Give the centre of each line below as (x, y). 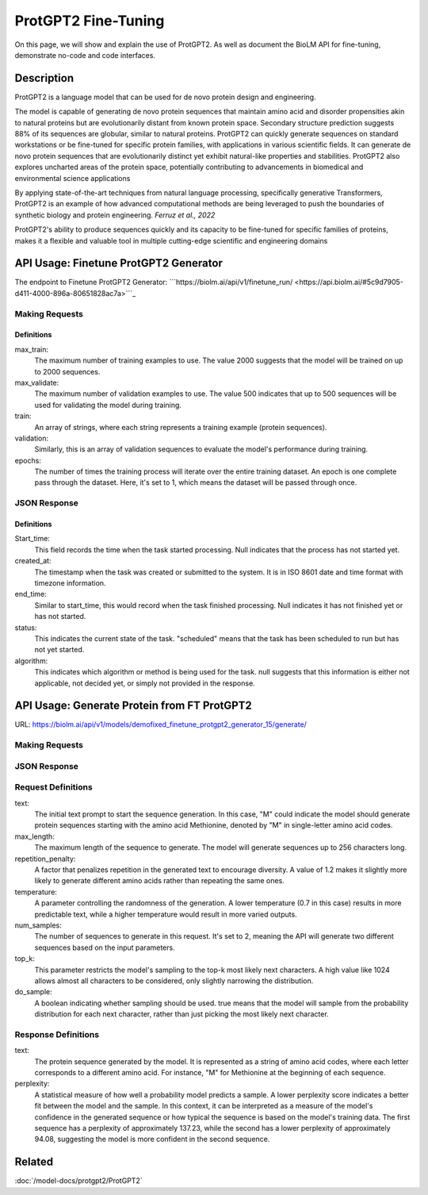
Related (34, 1162)
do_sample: (34, 992)
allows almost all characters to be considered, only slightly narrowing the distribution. (174, 981)
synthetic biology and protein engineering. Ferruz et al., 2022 (115, 215)
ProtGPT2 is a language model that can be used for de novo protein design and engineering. (165, 97)
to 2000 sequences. (67, 371)
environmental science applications (73, 178)
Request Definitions (53, 787)
